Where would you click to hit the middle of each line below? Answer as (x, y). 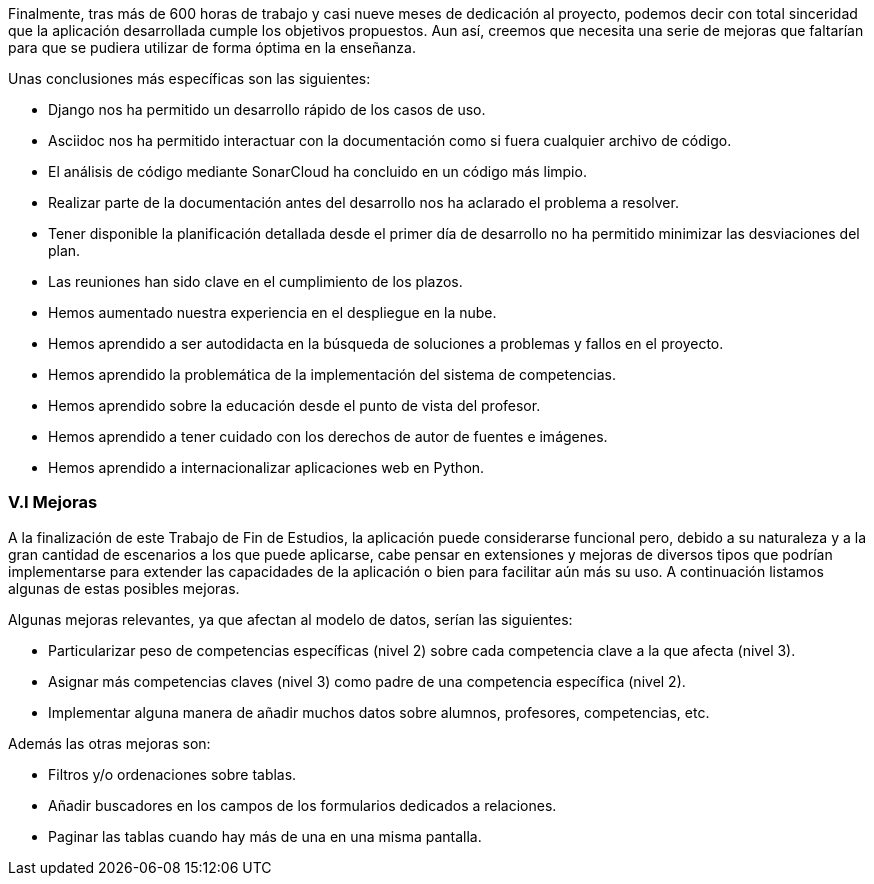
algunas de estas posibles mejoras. (124, 588)
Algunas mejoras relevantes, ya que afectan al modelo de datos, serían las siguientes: (290, 619)
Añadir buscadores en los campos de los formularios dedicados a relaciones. (302, 805)
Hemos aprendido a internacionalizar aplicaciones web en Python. (266, 467)
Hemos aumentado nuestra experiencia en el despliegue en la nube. (272, 312)
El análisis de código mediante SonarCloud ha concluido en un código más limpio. (317, 171)
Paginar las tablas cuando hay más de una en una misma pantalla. (265, 836)
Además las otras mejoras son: (109, 743)
